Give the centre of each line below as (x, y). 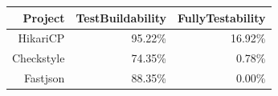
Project (44, 17)
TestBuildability (121, 17)
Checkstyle (39, 58)
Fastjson (44, 78)
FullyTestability (222, 17)
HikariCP (41, 38)
